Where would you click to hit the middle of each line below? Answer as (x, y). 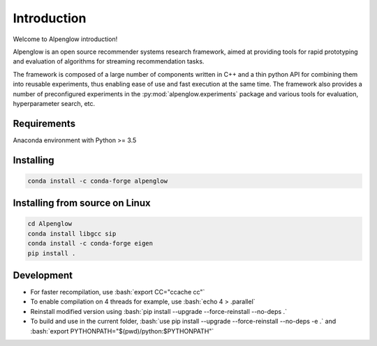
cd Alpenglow (50, 224)
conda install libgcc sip (72, 233)
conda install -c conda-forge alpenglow (97, 181)
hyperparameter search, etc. (54, 103)
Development (43, 275)
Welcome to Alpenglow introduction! (65, 39)
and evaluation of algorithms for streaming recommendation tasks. (109, 61)
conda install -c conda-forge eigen (90, 243)
